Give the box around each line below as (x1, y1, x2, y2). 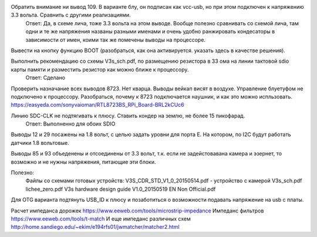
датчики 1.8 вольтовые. (11, 139, 70, 146)
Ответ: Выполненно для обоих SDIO (25, 120, 116, 127)
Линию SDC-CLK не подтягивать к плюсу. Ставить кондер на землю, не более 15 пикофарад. (11, 112, 245, 119)
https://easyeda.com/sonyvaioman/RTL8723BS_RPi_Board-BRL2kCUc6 (11, 101, 184, 109)
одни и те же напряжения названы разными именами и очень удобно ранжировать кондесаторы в (25, 28, 275, 35)
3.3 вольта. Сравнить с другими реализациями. (11, 12, 131, 19)
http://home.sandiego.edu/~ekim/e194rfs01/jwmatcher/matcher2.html (11, 224, 180, 231)
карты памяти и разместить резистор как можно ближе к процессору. (11, 66, 189, 73)
